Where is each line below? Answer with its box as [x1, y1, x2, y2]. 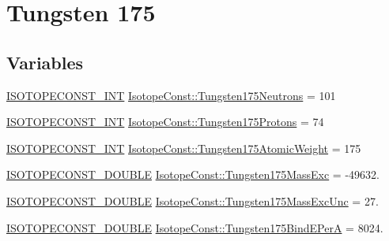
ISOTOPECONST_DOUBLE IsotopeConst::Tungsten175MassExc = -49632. [6, 166, 380, 183]
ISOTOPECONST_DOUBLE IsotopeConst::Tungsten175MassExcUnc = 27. [6, 192, 379, 209]
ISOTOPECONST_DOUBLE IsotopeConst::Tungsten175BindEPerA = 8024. [6, 219, 383, 235]
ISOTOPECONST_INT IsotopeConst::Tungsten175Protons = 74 [6, 113, 324, 130]
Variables [6, 50, 84, 74]
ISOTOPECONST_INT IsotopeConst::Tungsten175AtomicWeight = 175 [6, 139, 361, 156]
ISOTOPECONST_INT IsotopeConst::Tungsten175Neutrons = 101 [6, 87, 336, 103]
